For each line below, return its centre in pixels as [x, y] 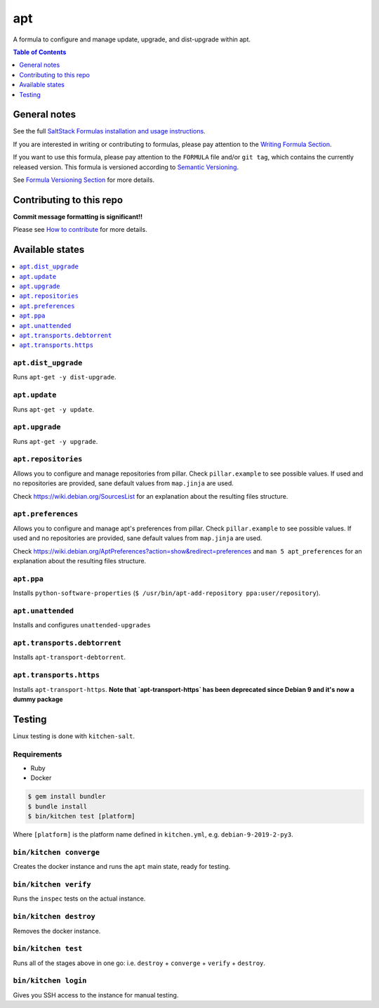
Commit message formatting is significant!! [78, 216]
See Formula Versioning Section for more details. [84, 180]
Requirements [38, 754]
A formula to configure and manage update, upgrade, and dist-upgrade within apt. [132, 39]
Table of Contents [40, 52]
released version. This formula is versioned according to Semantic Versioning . [126, 167]
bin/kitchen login [50, 981]
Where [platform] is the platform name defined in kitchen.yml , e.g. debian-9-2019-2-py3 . [153, 834]
